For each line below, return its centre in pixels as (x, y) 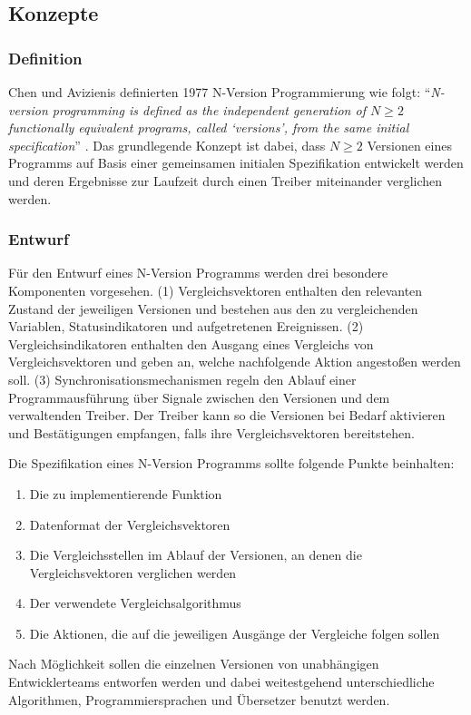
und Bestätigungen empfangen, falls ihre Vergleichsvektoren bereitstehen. (211, 432)
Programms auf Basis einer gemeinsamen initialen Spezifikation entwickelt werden (236, 163)
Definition (45, 58)
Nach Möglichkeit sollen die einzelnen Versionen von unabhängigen (194, 664)
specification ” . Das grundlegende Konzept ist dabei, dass (167, 145)
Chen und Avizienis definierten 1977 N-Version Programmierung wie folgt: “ (220, 92)
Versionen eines (409, 145)
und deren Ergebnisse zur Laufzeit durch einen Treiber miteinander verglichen (226, 180)
